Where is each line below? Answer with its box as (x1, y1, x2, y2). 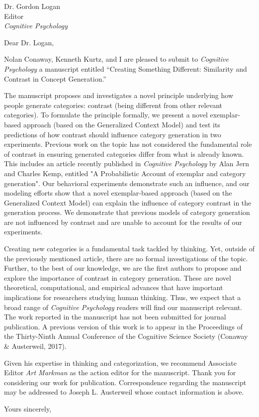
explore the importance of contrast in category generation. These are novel (4, 272, 231, 283)
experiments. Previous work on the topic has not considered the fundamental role (4, 139, 252, 149)
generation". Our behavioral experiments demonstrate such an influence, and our (4, 178, 250, 188)
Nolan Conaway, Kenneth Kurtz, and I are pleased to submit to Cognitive (4, 54, 229, 64)
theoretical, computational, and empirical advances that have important (4, 282, 223, 293)
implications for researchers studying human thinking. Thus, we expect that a (4, 292, 241, 303)
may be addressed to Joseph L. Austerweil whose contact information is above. (4, 387, 244, 397)
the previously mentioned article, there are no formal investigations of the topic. (4, 253, 248, 263)
